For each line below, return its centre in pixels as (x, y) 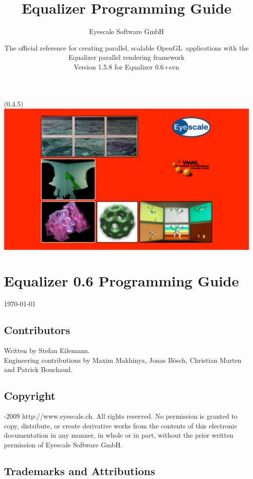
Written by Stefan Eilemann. (47, 350)
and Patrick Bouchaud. (38, 369)
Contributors (37, 330)
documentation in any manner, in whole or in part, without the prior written (119, 435)
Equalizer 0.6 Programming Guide (121, 280)
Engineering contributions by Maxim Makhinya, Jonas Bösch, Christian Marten (123, 360)
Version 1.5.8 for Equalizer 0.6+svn (126, 66)
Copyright (30, 396)
